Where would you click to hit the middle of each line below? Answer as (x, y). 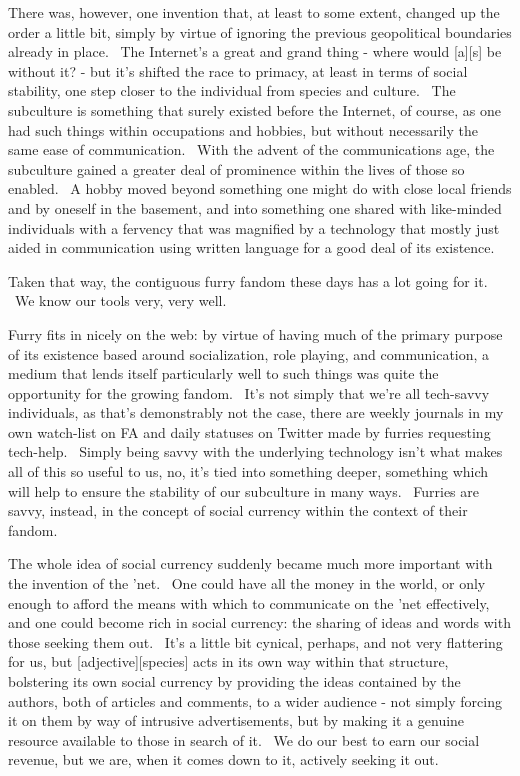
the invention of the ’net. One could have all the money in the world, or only (247, 583)
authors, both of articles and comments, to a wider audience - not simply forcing (255, 700)
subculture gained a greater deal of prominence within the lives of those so (236, 168)
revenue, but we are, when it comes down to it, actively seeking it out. (223, 759)
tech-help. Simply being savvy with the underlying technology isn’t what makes (255, 451)
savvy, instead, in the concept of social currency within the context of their (238, 510)
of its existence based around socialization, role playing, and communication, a (249, 353)
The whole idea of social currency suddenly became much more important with (250, 563)
